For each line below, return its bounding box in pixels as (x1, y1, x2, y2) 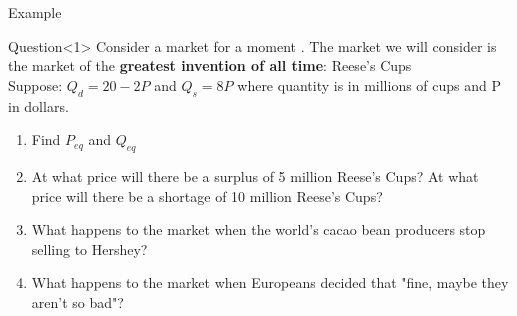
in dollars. (8, 95, 69, 116)
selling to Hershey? (31, 238, 148, 259)
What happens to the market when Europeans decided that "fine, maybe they (31, 272, 509, 293)
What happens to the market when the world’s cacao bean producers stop (31, 219, 486, 240)
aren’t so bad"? (31, 291, 124, 312)
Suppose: (8, 74, 63, 95)
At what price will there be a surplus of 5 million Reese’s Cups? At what (31, 165, 479, 186)
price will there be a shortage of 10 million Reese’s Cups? (31, 185, 383, 206)
